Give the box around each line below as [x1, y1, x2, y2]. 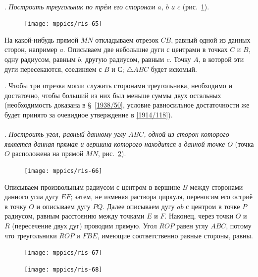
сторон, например [4, 44, 57, 55]
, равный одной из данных [171, 34, 251, 45]
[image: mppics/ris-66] [24, 167, 103, 174]
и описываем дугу [36, 201, 91, 211]
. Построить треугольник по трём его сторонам [4, 1, 155, 11]
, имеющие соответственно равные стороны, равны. [97, 230, 253, 240]
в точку [4, 201, 27, 211]
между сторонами [190, 181, 243, 192]
